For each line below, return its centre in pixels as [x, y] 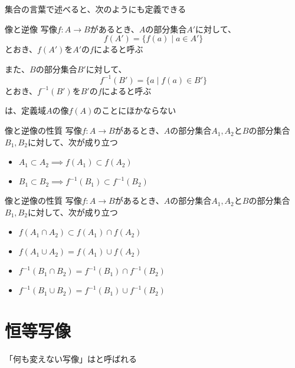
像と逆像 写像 [31, 29]
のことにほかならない [135, 110]
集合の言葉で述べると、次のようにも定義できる [96, 9]
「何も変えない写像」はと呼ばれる [71, 358]
